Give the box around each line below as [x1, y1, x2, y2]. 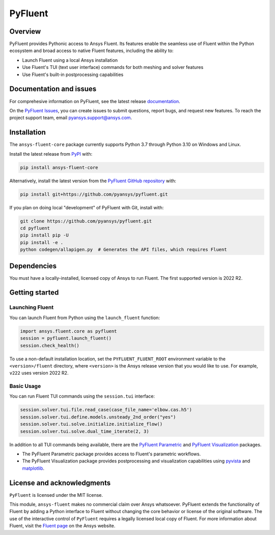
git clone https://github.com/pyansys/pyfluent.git [20, 218, 152, 224]
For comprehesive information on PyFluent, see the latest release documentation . [9, 98, 180, 104]
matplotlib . [22, 465, 45, 471]
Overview [9, 27, 41, 36]
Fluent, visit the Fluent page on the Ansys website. [9, 523, 116, 529]
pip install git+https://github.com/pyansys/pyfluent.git [20, 191, 168, 197]
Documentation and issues [9, 85, 97, 93]
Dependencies [9, 261, 57, 270]
